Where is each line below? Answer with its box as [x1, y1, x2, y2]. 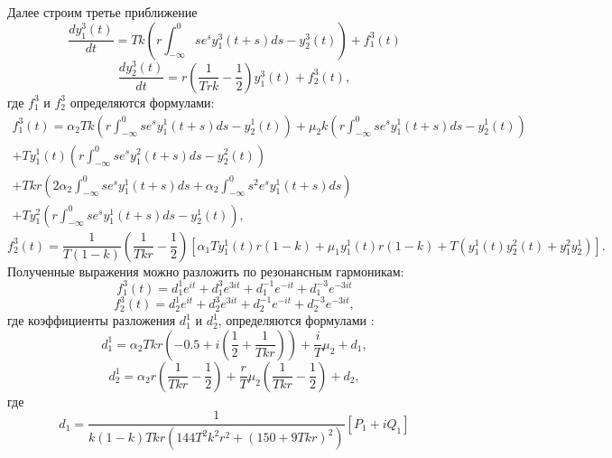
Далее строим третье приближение [7, 3, 198, 21]
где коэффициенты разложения [7, 311, 176, 330]
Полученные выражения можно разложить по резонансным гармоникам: [7, 261, 404, 280]
